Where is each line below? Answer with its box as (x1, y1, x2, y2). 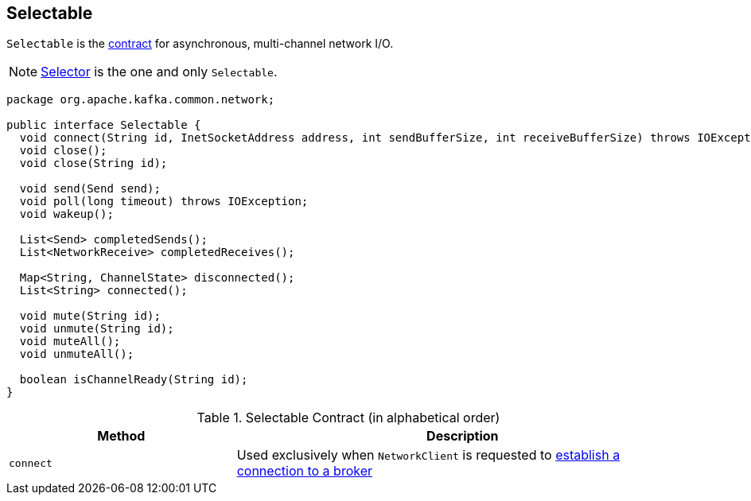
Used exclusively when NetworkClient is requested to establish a (236, 447, 621, 464)
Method (97, 428, 146, 445)
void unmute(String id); (19, 322, 174, 336)
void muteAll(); (19, 335, 121, 348)
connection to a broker (236, 463, 372, 480)
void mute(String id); (19, 309, 161, 323)
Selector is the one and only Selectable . (41, 64, 278, 80)
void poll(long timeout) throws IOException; (19, 195, 309, 208)
